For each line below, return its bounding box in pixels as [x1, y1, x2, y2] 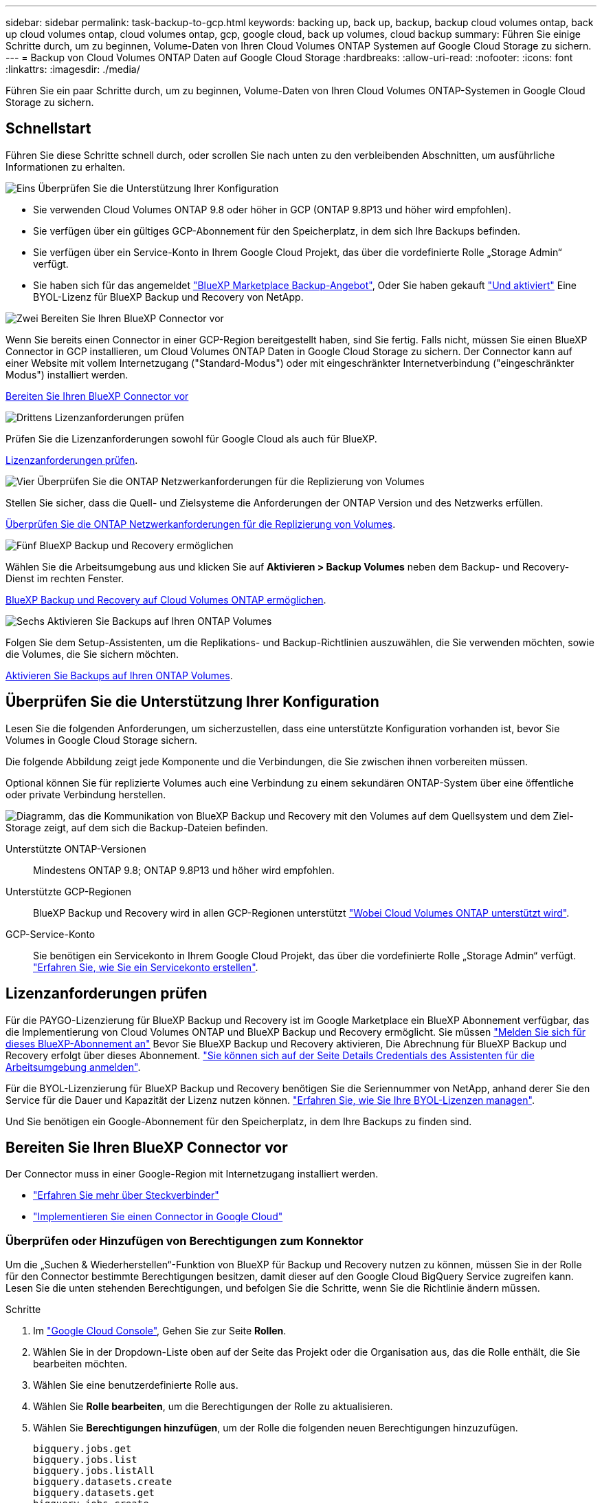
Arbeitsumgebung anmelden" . [5, 1060, 141, 1073]
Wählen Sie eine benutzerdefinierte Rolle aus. [33, 1379, 238, 1392]
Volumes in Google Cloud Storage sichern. [5, 734, 198, 746]
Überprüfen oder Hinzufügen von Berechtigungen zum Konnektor [5, 1233, 364, 1248]
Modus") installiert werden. [5, 368, 129, 381]
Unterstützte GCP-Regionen [5, 885, 132, 897]
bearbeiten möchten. [33, 1358, 128, 1370]
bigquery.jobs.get [33, 1443, 132, 1455]
